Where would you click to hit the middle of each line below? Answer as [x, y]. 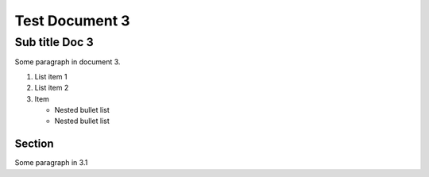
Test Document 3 [72, 21]
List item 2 [52, 88]
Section [34, 144]
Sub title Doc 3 [54, 42]
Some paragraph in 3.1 [51, 163]
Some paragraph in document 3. [68, 62]
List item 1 [51, 76]
